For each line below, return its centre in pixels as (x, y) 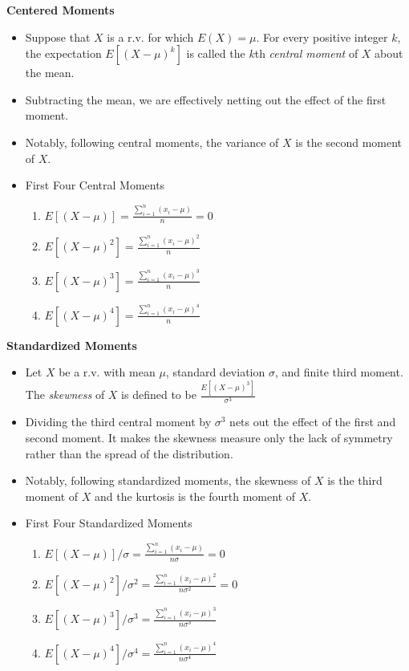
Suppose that (58, 37)
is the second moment (349, 142)
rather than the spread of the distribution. (129, 453)
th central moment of (306, 53)
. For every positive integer (322, 37)
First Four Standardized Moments (109, 523)
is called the (216, 53)
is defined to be (159, 394)
